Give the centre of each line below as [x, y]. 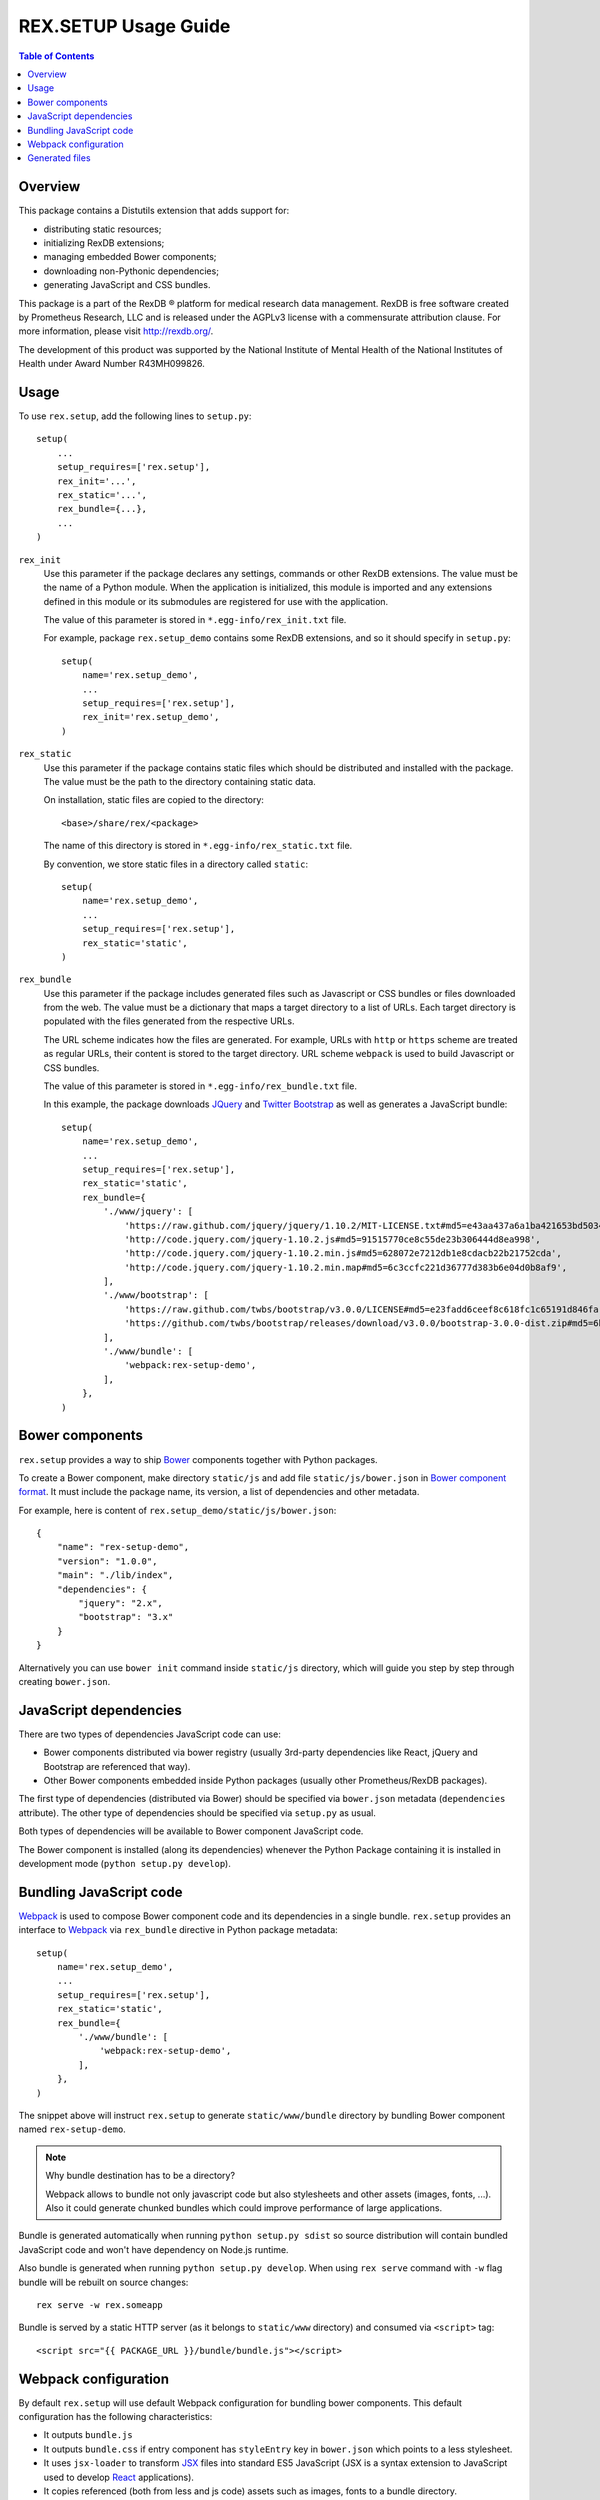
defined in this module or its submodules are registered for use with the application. [216, 601]
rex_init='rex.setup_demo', [150, 717]
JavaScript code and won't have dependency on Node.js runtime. [153, 2249]
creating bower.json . [64, 1681]
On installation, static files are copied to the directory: [154, 800]
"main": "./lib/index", [115, 1575]
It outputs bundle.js [88, 2435]
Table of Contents [56, 56]
